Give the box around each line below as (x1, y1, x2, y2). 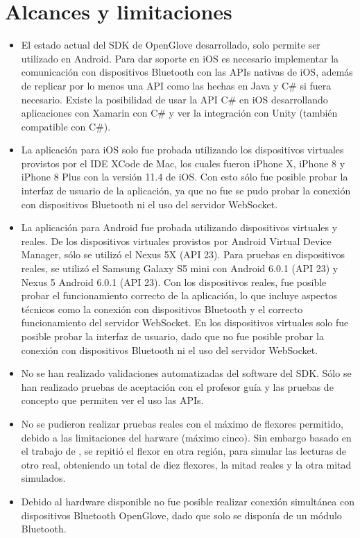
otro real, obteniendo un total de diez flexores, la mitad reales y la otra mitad (21, 457, 352, 471)
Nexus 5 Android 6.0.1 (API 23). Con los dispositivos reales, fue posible (21, 274, 327, 289)
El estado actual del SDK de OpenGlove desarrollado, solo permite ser (21, 37, 320, 52)
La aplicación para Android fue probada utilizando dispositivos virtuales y (21, 220, 338, 235)
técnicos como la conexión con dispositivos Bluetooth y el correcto (21, 301, 303, 316)
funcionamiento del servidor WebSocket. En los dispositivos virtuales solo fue (21, 315, 349, 330)
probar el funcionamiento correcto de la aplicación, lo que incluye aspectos (21, 288, 338, 303)
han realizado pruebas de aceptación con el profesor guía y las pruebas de (21, 379, 334, 394)
